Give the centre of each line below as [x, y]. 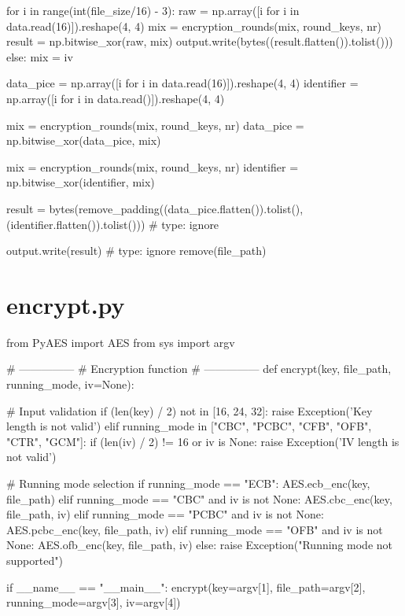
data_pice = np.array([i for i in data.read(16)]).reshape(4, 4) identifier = [182, 83]
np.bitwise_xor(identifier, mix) [81, 182]
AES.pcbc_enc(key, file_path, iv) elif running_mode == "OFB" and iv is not [195, 529]
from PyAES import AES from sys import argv [121, 342]
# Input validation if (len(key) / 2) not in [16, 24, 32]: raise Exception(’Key [190, 410]
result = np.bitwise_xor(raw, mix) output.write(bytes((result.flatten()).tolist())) [200, 41]
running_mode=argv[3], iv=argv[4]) [94, 602]
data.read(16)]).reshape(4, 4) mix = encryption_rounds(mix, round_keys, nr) [194, 26]
